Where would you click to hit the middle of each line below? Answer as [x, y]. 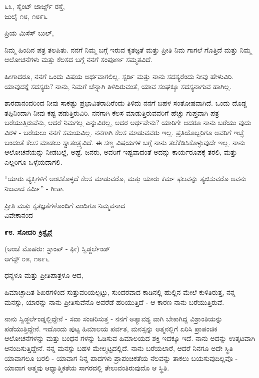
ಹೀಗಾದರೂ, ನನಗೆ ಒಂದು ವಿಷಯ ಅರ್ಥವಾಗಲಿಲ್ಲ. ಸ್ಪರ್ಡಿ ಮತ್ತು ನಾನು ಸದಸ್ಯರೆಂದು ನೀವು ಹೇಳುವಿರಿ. [119, 76]
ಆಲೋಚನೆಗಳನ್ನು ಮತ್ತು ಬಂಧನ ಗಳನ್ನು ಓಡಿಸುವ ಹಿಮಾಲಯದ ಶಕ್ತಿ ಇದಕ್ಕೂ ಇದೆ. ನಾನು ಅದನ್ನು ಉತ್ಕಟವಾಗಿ [130, 338]
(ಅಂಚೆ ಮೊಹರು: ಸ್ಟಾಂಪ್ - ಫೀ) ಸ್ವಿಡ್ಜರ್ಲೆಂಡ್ [57, 249]
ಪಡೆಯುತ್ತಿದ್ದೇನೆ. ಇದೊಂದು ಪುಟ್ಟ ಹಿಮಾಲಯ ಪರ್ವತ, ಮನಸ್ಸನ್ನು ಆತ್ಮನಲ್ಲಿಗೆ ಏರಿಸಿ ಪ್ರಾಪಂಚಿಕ [111, 328]
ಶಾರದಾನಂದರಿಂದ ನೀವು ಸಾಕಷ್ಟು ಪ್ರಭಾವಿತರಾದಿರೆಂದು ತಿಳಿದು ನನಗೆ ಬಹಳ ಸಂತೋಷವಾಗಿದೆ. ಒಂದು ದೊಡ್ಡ [126, 103]
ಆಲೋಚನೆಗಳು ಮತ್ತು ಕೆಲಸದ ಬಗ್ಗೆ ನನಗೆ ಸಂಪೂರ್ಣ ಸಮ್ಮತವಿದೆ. [78, 59]
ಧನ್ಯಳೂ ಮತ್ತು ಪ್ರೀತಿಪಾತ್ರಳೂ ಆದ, [44, 275]
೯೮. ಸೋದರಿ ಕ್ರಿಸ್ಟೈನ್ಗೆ [28, 232]
